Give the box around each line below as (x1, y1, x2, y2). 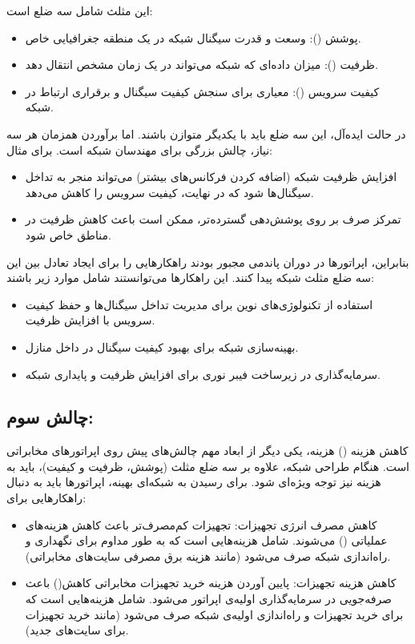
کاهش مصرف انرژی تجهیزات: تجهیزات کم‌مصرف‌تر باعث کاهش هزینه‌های (25, 516, 377, 533)
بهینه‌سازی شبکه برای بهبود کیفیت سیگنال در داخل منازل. (25, 338, 299, 355)
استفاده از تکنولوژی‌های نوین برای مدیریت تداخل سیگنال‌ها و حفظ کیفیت (25, 296, 373, 312)
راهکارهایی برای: (6, 489, 87, 506)
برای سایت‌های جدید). (25, 622, 129, 638)
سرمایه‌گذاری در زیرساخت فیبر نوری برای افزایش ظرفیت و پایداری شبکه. (25, 365, 381, 382)
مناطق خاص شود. (25, 226, 111, 243)
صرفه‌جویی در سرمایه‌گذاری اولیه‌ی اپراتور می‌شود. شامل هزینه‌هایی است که (25, 590, 392, 607)
